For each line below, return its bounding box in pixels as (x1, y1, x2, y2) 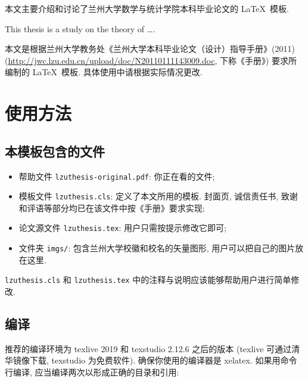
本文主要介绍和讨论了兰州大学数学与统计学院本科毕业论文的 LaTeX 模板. (5, 2, 289, 14)
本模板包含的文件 (5, 141, 105, 160)
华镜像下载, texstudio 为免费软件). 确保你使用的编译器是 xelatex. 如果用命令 (5, 354, 297, 366)
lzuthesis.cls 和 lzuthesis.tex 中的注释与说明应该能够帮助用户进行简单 (5, 273, 291, 286)
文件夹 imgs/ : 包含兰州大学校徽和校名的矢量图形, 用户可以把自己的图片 (18, 242, 295, 254)
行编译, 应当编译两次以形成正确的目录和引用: (5, 366, 179, 378)
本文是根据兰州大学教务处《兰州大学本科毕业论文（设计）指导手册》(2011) (5, 42, 295, 55)
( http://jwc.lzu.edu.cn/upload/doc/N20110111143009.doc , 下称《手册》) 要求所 (5, 54, 297, 66)
